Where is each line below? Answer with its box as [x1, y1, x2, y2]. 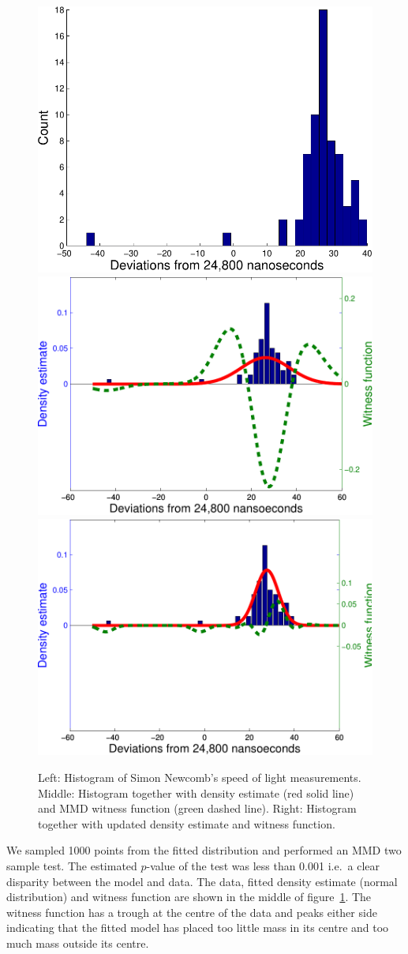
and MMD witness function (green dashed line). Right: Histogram [38, 800, 357, 817]
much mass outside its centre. [6, 934, 149, 951]
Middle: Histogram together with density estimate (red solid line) [38, 784, 354, 801]
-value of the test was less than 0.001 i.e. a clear [146, 857, 380, 873]
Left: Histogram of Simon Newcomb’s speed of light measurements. [38, 769, 361, 786]
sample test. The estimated [6, 857, 137, 873]
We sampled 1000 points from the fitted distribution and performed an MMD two [6, 842, 402, 858]
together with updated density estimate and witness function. [38, 815, 335, 832]
